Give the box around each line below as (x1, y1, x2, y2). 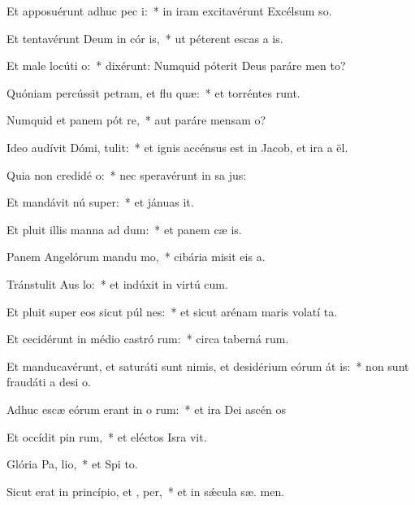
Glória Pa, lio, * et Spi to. (6, 455, 138, 472)
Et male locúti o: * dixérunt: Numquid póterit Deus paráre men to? (6, 57, 346, 74)
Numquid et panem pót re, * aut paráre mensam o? (6, 111, 266, 128)
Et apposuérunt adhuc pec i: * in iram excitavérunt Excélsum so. (6, 2, 332, 19)
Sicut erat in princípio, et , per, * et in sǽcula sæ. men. (6, 482, 285, 499)
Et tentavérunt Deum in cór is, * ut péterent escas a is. (6, 29, 283, 46)
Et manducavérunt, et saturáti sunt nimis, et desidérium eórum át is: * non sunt (6, 357, 409, 374)
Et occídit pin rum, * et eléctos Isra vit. (6, 428, 207, 445)
